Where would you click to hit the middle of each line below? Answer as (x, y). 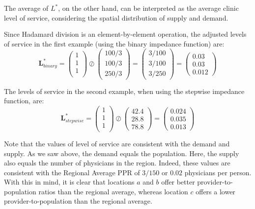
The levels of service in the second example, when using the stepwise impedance (124, 91)
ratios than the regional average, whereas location (113, 191)
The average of (26, 8)
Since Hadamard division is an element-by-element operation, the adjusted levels (125, 34)
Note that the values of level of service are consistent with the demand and (117, 143)
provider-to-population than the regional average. (78, 201)
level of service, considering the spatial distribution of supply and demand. (116, 17)
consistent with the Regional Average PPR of (72, 172)
